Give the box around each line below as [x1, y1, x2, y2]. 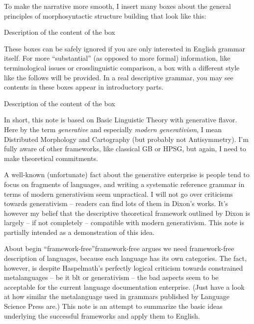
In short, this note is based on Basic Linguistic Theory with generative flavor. [4, 115, 237, 125]
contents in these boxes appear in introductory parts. [4, 82, 164, 92]
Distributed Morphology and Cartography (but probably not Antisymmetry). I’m [4, 134, 249, 144]
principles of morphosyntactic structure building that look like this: [4, 10, 206, 21]
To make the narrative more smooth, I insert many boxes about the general [4, 1, 231, 11]
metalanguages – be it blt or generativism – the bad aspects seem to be [4, 272, 219, 282]
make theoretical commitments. [4, 153, 98, 163]
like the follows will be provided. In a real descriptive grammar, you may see [4, 72, 233, 82]
